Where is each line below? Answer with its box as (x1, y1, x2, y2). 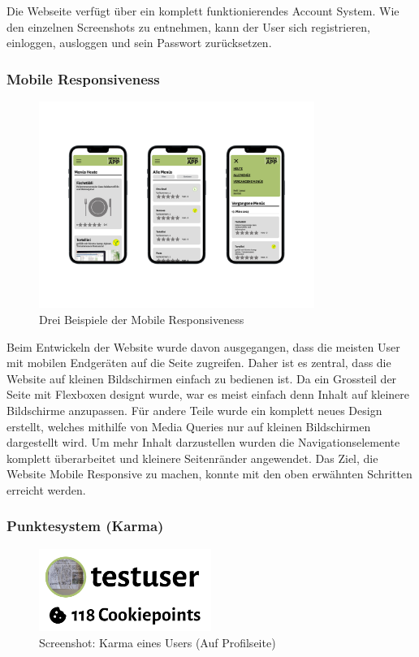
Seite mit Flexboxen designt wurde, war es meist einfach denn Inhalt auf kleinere (6, 386, 409, 403)
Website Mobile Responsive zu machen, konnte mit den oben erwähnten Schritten (6, 465, 413, 482)
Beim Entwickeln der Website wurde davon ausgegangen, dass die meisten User (6, 338, 400, 355)
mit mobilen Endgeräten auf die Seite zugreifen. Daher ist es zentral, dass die (6, 354, 391, 371)
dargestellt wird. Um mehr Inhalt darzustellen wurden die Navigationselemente (6, 434, 400, 451)
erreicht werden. (6, 481, 86, 498)
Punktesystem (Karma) (6, 516, 164, 536)
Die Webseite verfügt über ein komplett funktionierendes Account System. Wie (6, 2, 400, 19)
